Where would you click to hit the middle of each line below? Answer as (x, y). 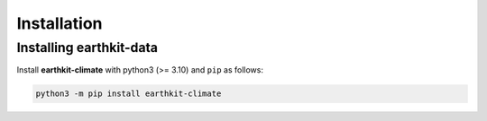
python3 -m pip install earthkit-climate (129, 94)
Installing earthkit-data (87, 48)
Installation (60, 23)
